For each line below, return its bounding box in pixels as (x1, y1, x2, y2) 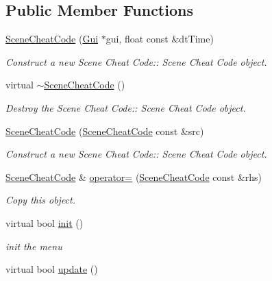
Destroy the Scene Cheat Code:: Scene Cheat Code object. (5, 100, 246, 114)
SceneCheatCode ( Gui (5, 32, 99, 46)
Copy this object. (5, 193, 75, 207)
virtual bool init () (5, 215, 84, 230)
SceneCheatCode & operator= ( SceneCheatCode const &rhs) (5, 169, 262, 184)
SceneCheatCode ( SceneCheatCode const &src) (5, 123, 204, 138)
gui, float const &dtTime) (106, 32, 214, 46)
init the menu (5, 239, 62, 253)
